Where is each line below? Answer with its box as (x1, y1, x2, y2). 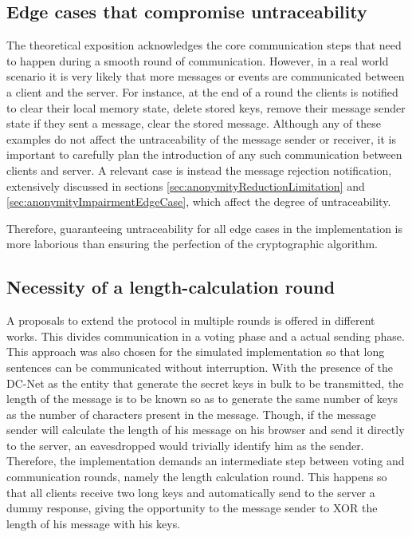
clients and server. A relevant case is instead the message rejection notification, (6, 161, 392, 178)
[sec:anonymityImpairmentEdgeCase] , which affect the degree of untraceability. (6, 193, 391, 210)
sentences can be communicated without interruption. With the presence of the (6, 358, 393, 375)
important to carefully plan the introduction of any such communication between (6, 146, 402, 163)
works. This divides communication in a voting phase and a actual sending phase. (6, 327, 405, 344)
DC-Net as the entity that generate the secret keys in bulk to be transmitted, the (6, 374, 404, 391)
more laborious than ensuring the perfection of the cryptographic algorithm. (6, 235, 378, 252)
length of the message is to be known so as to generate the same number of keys (6, 390, 398, 407)
